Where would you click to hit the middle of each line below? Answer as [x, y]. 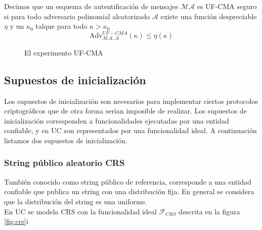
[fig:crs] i [16, 221]
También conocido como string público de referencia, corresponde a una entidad [128, 181]
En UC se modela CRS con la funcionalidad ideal [80, 211]
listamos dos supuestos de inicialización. [66, 140]
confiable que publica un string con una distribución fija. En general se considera [129, 191]
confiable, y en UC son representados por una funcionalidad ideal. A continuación [130, 130]
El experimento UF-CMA [64, 52]
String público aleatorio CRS [64, 163]
